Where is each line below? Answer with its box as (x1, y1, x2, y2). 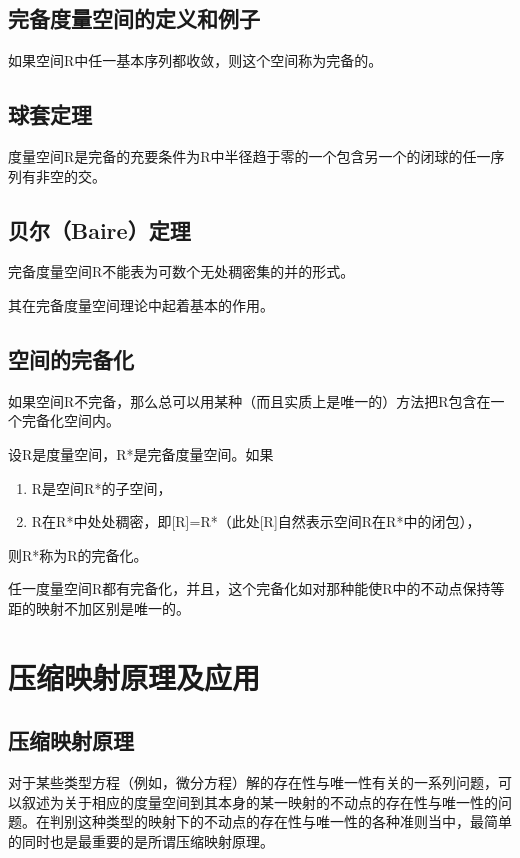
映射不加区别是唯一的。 (35, 597, 190, 618)
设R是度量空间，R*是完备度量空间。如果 (8, 443, 274, 464)
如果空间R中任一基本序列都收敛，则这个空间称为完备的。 (8, 50, 383, 71)
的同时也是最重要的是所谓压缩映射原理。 (8, 830, 274, 851)
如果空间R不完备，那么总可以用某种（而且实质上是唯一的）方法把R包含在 (8, 390, 491, 411)
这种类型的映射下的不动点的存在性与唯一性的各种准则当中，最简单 (77, 811, 512, 832)
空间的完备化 (8, 343, 134, 374)
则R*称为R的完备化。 (8, 544, 148, 565)
